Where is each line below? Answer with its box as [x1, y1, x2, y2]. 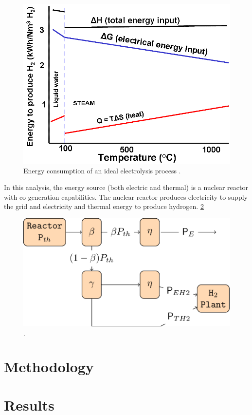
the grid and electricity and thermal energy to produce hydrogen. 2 [4, 201, 204, 211]
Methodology [4, 357, 94, 377]
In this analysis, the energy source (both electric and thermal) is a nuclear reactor [4, 182, 248, 192]
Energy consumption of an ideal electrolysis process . [23, 166, 181, 176]
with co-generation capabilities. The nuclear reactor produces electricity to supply [4, 191, 248, 202]
